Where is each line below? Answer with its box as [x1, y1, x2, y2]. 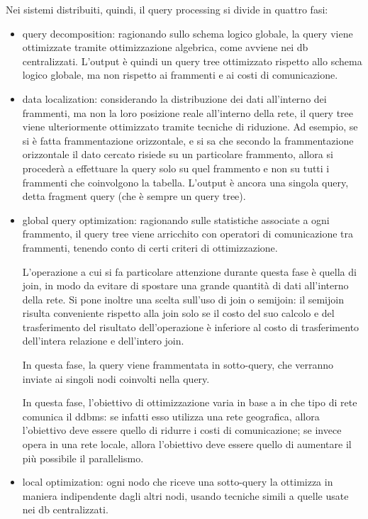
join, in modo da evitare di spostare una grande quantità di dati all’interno [22, 278, 349, 293]
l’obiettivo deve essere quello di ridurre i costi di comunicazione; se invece [22, 423, 342, 437]
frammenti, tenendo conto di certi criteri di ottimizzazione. [22, 240, 278, 255]
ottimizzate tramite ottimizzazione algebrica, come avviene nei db [22, 40, 308, 55]
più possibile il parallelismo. [22, 450, 144, 465]
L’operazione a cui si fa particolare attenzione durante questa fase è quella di [22, 264, 357, 279]
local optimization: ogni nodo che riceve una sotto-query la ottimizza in [22, 474, 333, 489]
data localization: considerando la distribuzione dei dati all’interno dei [22, 91, 327, 106]
